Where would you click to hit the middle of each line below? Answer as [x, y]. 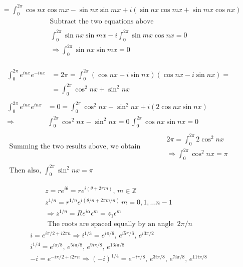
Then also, [25, 170]
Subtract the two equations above [102, 22]
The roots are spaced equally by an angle [110, 224]
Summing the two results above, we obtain [75, 147]
